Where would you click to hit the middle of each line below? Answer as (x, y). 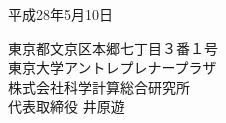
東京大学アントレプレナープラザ (112, 67)
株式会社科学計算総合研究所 (99, 86)
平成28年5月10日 (60, 14)
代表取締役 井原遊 (66, 106)
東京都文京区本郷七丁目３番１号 (113, 47)
